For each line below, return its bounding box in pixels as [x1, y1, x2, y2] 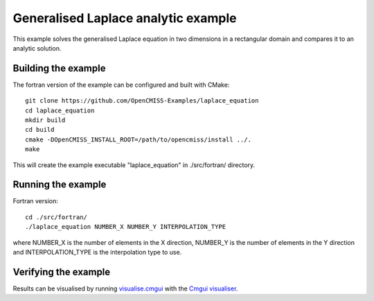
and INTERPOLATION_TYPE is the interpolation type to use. [12, 248, 182, 257]
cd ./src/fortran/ [25, 213, 88, 221]
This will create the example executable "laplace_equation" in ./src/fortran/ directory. [12, 160, 256, 169]
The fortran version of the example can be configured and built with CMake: [12, 80, 230, 89]
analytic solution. [12, 44, 62, 52]
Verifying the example [12, 266, 111, 277]
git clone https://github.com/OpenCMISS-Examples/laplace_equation [25, 97, 259, 105]
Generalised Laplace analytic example [12, 10, 237, 26]
